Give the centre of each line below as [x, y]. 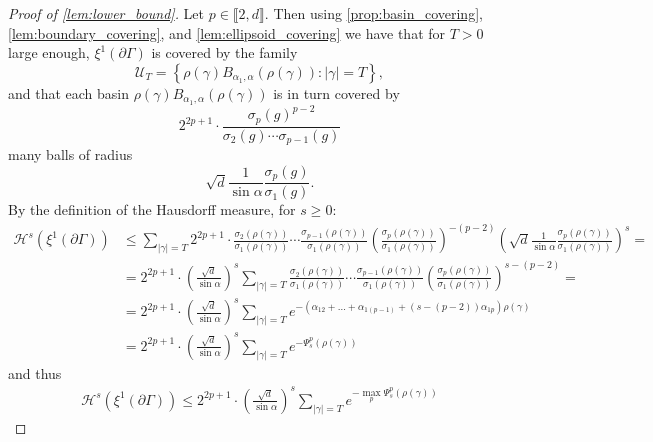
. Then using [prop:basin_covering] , [373, 13]
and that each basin [69, 92]
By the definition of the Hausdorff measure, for [152, 209]
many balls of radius [70, 154]
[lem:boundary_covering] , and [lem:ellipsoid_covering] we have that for [227, 32]
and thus [35, 372]
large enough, [49, 52]
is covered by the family [224, 52]
